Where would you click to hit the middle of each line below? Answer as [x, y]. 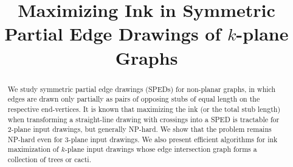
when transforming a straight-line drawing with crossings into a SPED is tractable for [143, 119]
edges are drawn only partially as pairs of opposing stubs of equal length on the [134, 99]
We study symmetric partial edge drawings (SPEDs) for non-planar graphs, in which [142, 89]
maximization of [33, 149]
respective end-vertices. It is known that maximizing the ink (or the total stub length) [144, 109]
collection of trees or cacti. [49, 159]
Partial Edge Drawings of [113, 34]
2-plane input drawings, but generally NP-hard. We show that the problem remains [140, 129]
